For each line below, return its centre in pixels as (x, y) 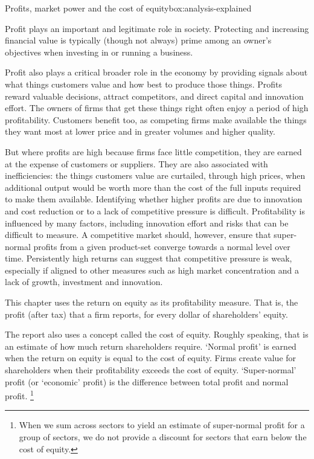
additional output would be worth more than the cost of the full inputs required (153, 187)
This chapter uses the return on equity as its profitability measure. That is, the (152, 302)
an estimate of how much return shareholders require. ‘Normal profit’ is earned (151, 346)
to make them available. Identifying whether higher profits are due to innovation (154, 199)
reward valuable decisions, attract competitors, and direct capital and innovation (154, 96)
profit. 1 (19, 395)
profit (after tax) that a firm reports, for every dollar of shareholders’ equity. (146, 314)
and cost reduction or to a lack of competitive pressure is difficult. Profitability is (155, 210)
